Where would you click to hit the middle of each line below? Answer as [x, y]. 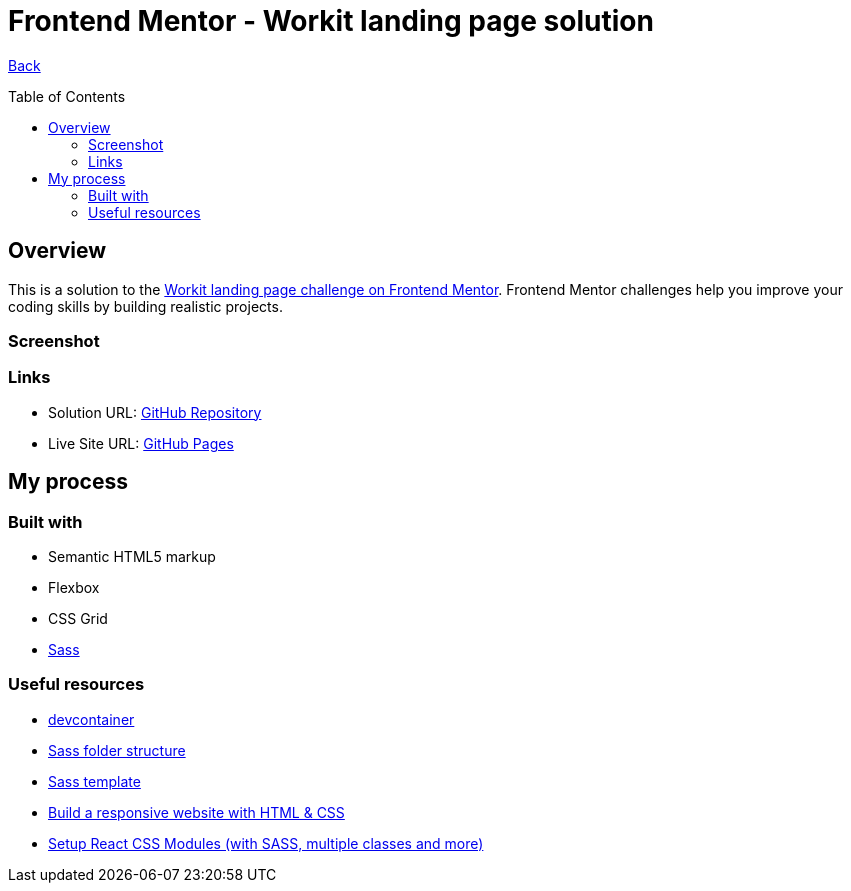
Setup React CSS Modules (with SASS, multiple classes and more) [266, 843]
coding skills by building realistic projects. [145, 306]
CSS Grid [78, 618]
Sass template [94, 781]
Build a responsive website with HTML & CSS [196, 812]
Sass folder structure [117, 750]
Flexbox [74, 587]
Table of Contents [67, 96]
